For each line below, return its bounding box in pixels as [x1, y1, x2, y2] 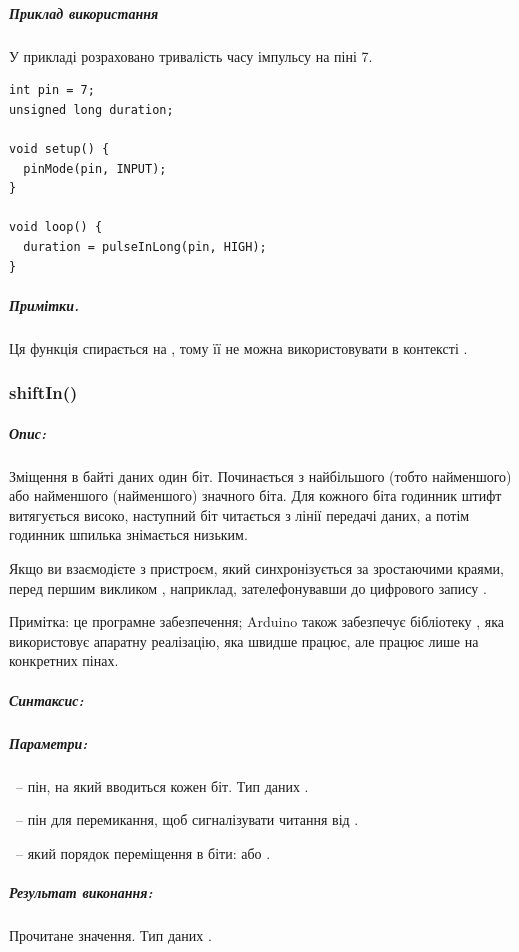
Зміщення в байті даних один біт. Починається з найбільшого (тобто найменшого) [9, 465, 512, 486]
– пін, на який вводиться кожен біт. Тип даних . [15, 775, 309, 796]
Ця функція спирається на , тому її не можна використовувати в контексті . [9, 337, 468, 358]
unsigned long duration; [9, 102, 174, 117]
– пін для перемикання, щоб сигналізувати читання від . [15, 809, 359, 830]
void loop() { [9, 220, 103, 235]
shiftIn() [9, 380, 78, 405]
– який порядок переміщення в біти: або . [15, 842, 271, 863]
